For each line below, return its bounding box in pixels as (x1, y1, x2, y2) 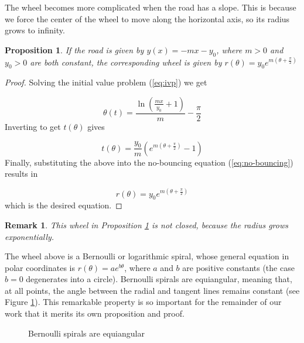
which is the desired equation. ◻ (5, 199, 122, 211)
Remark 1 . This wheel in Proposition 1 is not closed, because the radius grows (5, 218, 288, 231)
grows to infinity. (5, 24, 65, 36)
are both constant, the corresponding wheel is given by (30, 56, 222, 68)
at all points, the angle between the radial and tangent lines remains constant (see (5, 284, 300, 296)
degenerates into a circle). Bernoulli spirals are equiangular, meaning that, (26, 273, 292, 285)
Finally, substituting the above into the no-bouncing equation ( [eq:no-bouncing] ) (5, 156, 293, 168)
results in (5, 167, 38, 180)
